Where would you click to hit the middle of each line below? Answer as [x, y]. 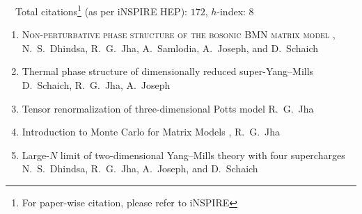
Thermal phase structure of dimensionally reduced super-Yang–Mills [168, 71]
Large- [36, 155]
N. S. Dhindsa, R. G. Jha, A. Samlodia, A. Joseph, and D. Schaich [170, 48]
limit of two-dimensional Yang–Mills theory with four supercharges [203, 155]
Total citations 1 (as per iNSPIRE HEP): [101, 10]
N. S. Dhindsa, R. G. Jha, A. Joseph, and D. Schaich [140, 168]
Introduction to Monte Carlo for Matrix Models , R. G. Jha [151, 132]
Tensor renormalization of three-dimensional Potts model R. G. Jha [168, 108]
